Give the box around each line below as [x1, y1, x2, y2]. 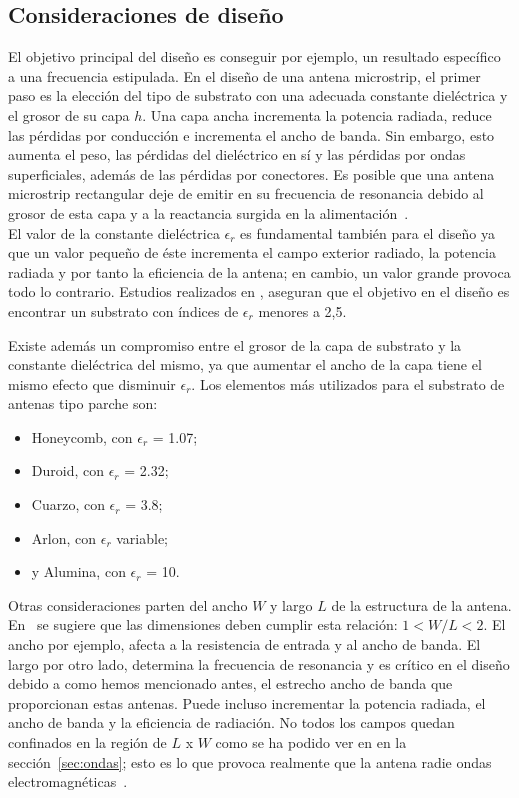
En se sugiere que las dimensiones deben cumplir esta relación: [8, 614, 398, 635]
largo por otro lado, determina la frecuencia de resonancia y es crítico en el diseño [8, 653, 510, 674]
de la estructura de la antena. [331, 594, 512, 615]
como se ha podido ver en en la [215, 732, 407, 753]
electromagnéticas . [8, 771, 128, 792]
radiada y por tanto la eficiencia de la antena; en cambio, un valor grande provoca [8, 261, 511, 282]
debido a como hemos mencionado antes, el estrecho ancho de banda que [8, 673, 453, 694]
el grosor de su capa [8, 104, 130, 125]
